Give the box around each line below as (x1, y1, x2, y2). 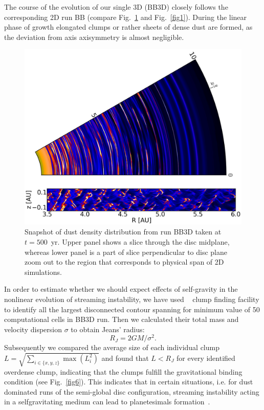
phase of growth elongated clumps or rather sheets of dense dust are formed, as (4, 21, 253, 32)
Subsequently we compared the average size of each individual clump (4, 342, 219, 353)
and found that (101, 352, 149, 363)
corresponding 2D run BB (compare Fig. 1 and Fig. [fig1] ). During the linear (4, 11, 247, 22)
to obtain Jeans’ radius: (71, 323, 145, 334)
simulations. (25, 266, 62, 277)
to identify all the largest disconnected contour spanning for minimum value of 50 (4, 304, 260, 314)
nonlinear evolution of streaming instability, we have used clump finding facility (4, 293, 259, 304)
